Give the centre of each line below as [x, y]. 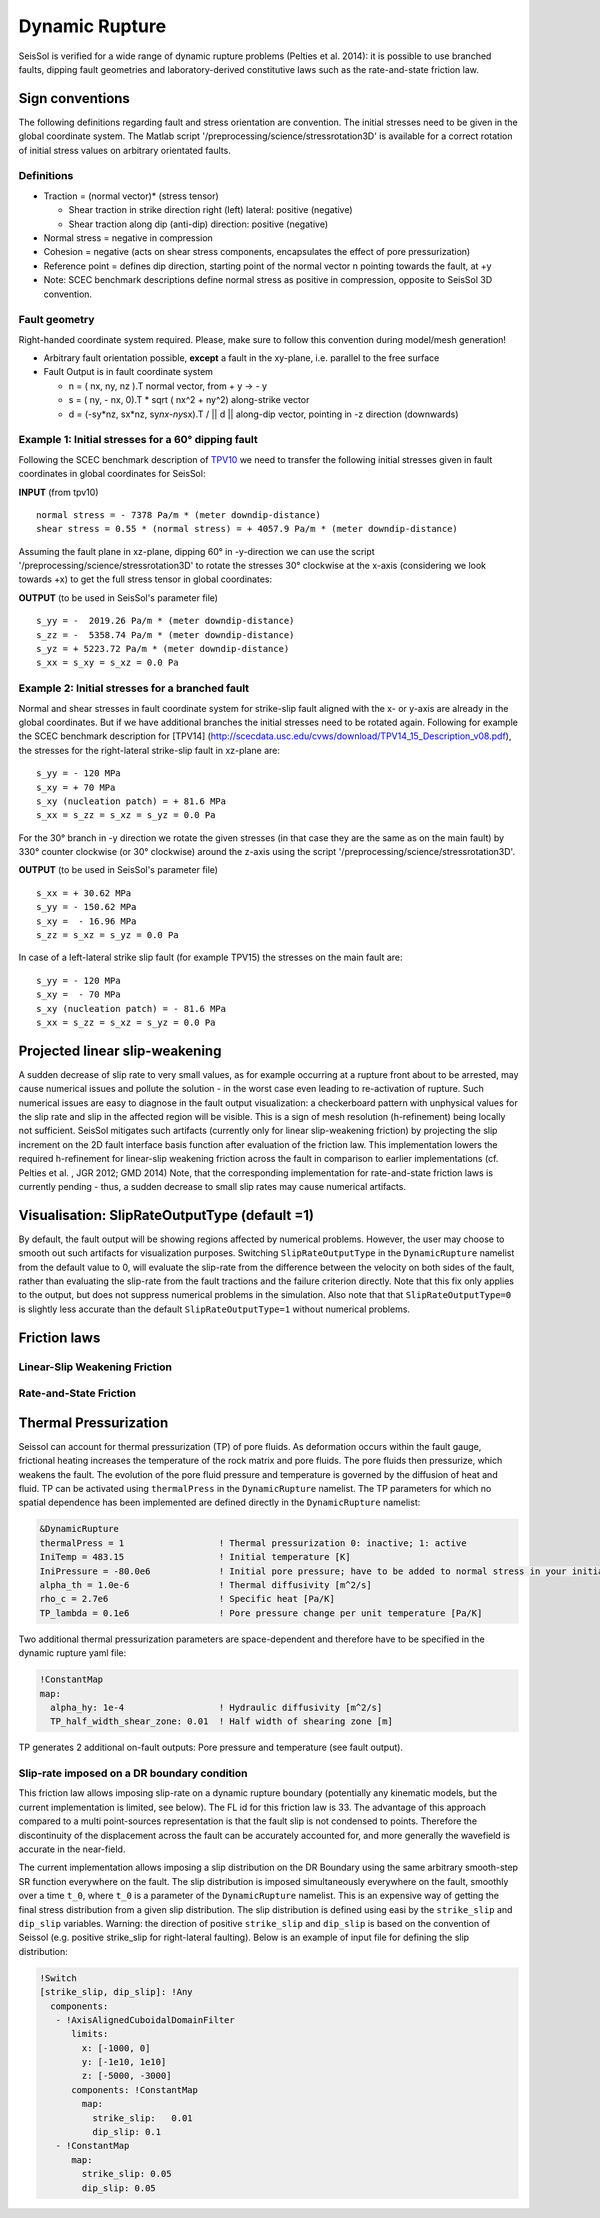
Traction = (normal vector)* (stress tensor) [131, 196]
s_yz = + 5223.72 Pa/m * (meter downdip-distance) [163, 649]
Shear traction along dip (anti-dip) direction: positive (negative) [198, 224]
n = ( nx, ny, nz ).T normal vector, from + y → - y [168, 386]
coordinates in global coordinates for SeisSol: [112, 474]
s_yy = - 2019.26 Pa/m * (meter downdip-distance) [165, 621]
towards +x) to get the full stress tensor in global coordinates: [145, 579]
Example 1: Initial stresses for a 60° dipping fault [138, 440]
